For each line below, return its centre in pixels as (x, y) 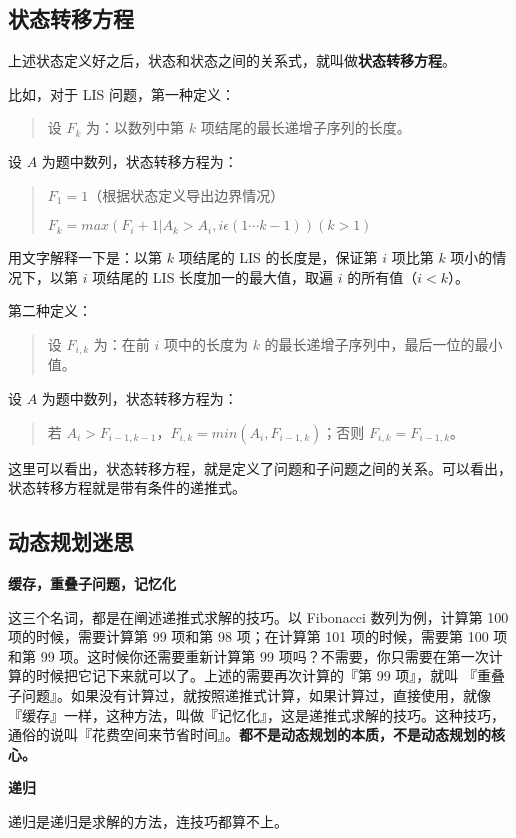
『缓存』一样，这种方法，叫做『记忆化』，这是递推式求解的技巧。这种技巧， (256, 714)
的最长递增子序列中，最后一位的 (369, 343)
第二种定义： (50, 310)
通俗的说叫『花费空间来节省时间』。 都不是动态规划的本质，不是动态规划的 (249, 734)
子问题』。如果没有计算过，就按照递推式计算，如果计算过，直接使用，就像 (249, 694)
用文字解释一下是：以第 (85, 257)
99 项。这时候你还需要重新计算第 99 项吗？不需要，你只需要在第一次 (264, 655)
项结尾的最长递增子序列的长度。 (305, 127)
